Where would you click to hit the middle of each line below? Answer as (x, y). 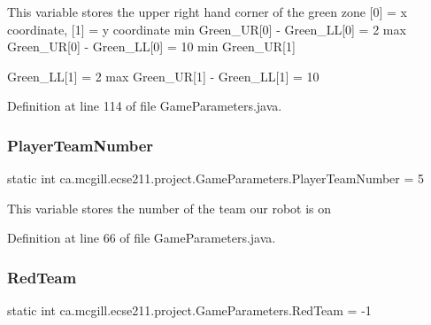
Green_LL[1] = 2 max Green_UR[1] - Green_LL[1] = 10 (163, 76)
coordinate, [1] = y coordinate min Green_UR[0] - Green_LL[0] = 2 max (207, 29)
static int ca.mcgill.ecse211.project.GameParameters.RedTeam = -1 (189, 310)
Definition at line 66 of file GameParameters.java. (142, 238)
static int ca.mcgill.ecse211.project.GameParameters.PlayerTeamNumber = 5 (216, 178)
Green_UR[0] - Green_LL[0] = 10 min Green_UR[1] (151, 46)
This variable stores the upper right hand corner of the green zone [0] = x (208, 12)
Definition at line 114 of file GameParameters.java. (145, 106)
